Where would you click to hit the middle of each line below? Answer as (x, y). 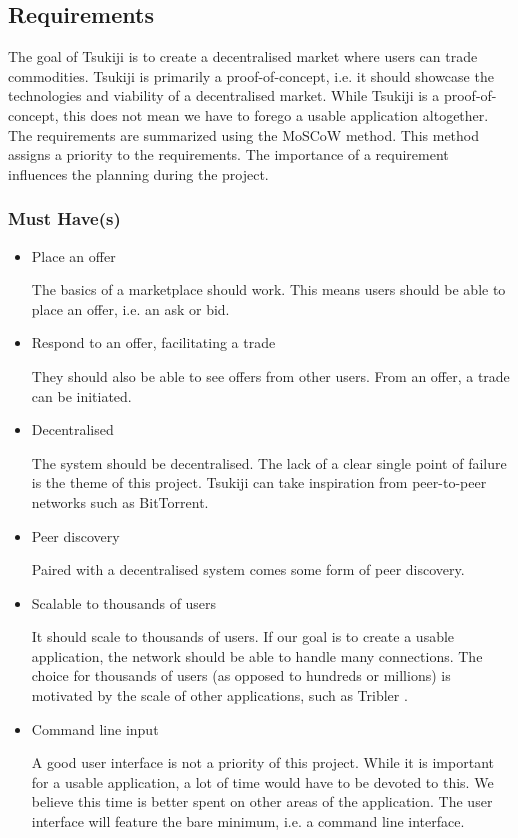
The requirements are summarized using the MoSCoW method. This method (244, 134)
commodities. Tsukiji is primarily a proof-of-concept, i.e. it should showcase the (251, 75)
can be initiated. (81, 395)
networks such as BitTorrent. (120, 501)
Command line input (95, 728)
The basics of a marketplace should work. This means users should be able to (268, 289)
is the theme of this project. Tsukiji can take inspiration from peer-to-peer (259, 482)
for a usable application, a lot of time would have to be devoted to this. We (262, 781)
